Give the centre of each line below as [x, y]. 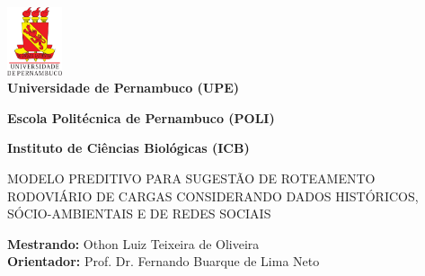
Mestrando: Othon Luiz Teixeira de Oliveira [133, 243]
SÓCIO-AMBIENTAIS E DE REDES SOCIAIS [139, 214]
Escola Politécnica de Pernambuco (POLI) [141, 117]
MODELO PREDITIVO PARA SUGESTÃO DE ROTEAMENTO [191, 178]
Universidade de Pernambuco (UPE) [124, 88]
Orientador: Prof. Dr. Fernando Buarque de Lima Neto [164, 261]
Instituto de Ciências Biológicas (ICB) [128, 148]
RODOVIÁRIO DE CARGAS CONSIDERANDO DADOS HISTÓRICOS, [213, 196]
